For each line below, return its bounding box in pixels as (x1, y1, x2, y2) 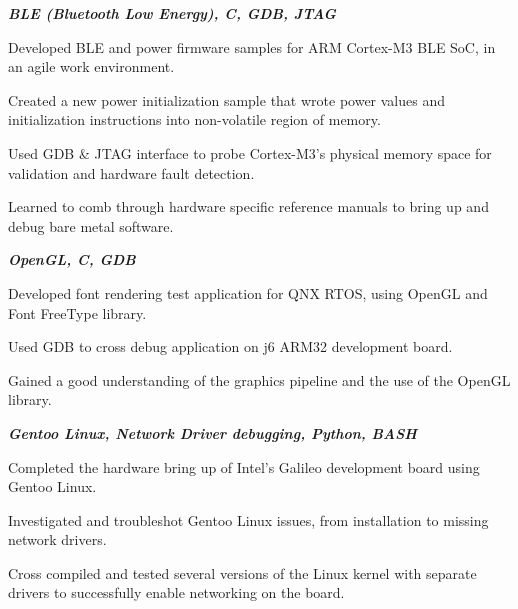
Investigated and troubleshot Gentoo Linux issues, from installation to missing (8, 509, 489, 530)
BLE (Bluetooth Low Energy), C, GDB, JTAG (8, 3, 337, 23)
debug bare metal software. (8, 215, 174, 236)
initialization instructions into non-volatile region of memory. (8, 109, 381, 130)
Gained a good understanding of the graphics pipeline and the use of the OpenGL (8, 369, 511, 390)
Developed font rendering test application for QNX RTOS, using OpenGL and (8, 282, 488, 303)
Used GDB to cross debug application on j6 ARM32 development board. (8, 336, 453, 357)
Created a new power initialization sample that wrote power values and (8, 89, 446, 110)
